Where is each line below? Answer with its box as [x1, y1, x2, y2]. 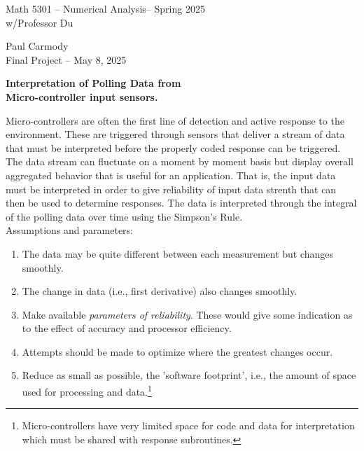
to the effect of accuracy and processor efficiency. [22, 321, 232, 335]
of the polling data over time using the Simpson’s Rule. [6, 209, 243, 223]
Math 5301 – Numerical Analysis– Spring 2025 [6, 1, 205, 15]
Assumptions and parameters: [6, 223, 133, 237]
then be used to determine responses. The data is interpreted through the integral [6, 195, 357, 210]
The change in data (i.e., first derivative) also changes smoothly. [22, 284, 297, 298]
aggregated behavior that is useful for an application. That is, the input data [6, 167, 336, 182]
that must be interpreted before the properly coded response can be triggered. [6, 140, 341, 155]
